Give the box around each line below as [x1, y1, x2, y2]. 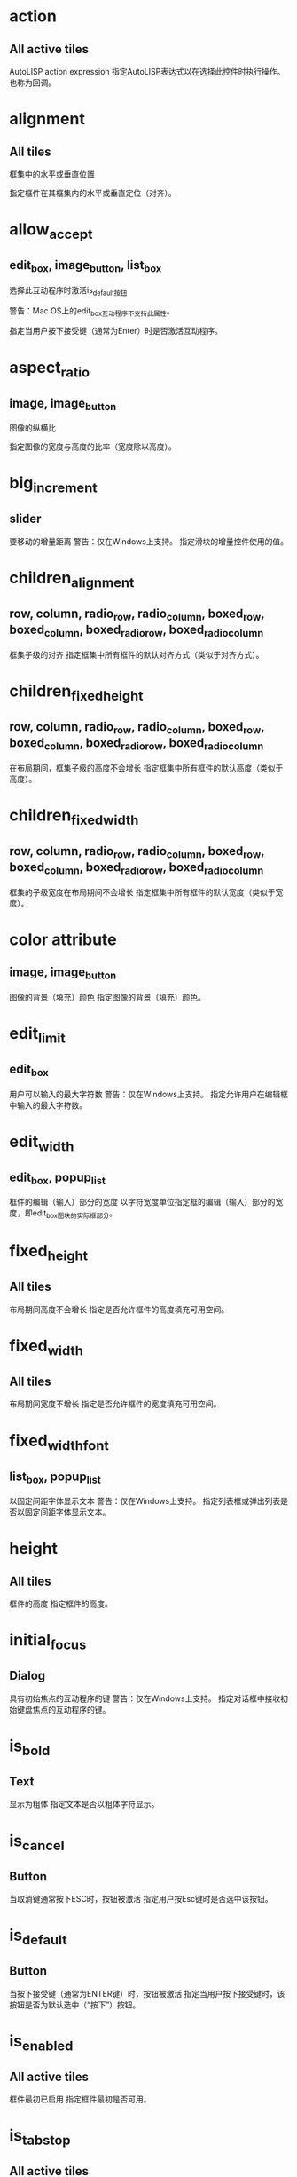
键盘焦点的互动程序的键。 [16, 1704, 111, 1714]
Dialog [9, 1668, 46, 1683]
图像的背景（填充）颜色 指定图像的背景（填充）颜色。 [9, 992, 206, 1002]
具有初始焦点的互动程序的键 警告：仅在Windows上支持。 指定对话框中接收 [9, 1693, 281, 1704]
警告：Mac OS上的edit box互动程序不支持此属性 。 [9, 305, 175, 318]
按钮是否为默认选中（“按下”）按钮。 [9, 1999, 141, 2010]
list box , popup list [9, 1468, 102, 1486]
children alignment [9, 567, 135, 591]
